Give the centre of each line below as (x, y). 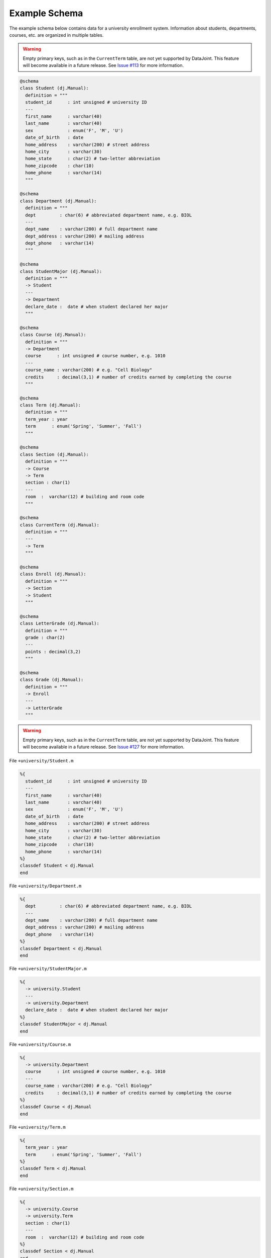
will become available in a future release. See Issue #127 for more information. (104, 747)
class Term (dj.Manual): (50, 405)
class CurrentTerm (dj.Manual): (60, 525)
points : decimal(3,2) (53, 651)
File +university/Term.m (37, 1127)
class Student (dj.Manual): (54, 88)
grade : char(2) (45, 637)
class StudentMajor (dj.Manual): (61, 271)
